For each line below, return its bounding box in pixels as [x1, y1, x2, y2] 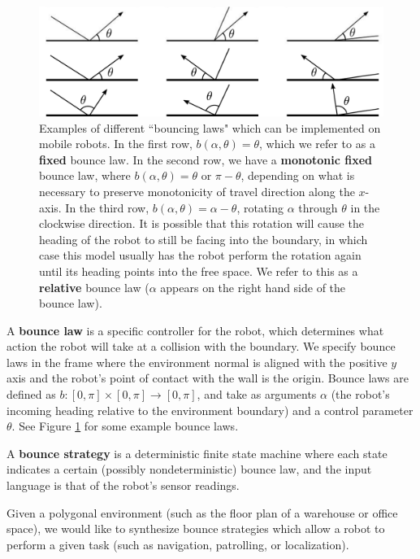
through [298, 199, 338, 216]
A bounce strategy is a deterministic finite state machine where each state [6, 444, 388, 461]
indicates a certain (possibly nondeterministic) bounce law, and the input [6, 461, 372, 478]
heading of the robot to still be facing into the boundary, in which [39, 230, 368, 247]
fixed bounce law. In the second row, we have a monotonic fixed [39, 151, 372, 168]
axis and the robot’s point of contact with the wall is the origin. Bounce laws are [6, 369, 409, 386]
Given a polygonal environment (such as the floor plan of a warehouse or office [6, 504, 398, 521]
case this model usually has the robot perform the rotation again [39, 247, 362, 264]
